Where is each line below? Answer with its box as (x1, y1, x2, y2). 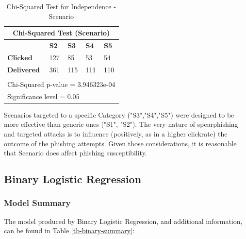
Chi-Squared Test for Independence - (6, 1, 116, 11)
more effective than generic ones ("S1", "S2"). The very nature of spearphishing (4, 119, 238, 129)
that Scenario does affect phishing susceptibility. (4, 148, 147, 158)
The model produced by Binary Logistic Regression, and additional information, (4, 216, 243, 226)
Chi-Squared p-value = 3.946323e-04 (7, 79, 115, 89)
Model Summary (4, 197, 71, 209)
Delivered (7, 64, 40, 74)
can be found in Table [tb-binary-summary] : (4, 225, 134, 236)
